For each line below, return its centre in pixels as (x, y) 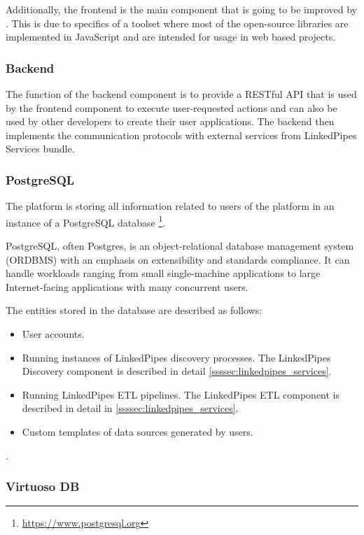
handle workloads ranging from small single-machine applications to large (163, 273)
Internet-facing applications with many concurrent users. (127, 286)
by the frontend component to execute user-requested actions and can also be (171, 107)
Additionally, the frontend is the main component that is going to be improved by (181, 9)
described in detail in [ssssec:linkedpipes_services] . (130, 408)
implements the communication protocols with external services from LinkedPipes (181, 135)
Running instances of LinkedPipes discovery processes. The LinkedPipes (176, 357)
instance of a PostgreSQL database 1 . (86, 221)
